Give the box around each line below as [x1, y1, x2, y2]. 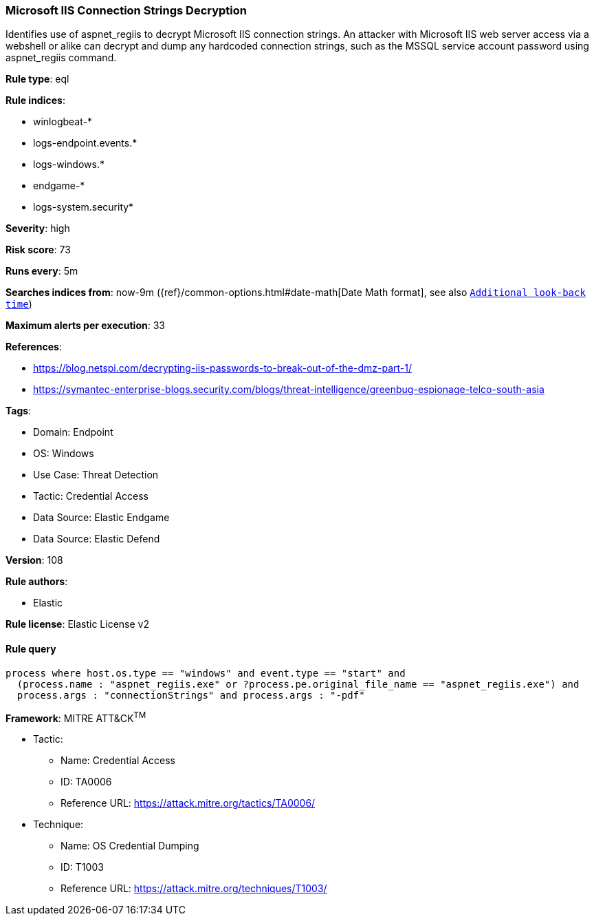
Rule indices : [5, 94, 65, 107]
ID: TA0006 [60, 776, 112, 788]
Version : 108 [5, 554, 63, 567]
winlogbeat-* [33, 116, 92, 128]
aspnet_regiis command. [5, 52, 117, 64]
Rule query [5, 642, 56, 655]
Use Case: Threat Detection [33, 469, 159, 481]
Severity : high [5, 222, 70, 235]
